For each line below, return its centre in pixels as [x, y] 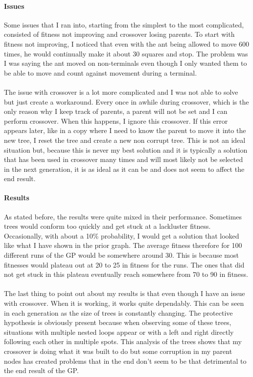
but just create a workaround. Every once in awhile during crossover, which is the [126, 101]
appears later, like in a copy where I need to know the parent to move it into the [125, 130]
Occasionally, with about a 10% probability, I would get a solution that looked [122, 235]
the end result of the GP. [41, 370]
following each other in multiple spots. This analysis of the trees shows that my [123, 341]
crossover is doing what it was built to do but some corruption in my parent [118, 351]
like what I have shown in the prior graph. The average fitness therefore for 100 [123, 245]
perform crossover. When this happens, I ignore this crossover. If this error [116, 121]
